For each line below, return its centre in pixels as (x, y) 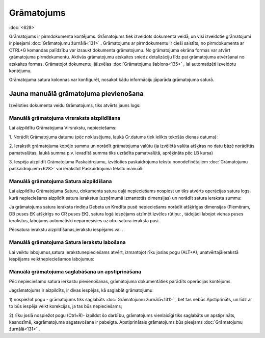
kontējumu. (20, 71)
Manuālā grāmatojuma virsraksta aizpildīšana (65, 118)
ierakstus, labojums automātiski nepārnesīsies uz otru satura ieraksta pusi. (84, 220)
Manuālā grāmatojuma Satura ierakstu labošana (67, 242)
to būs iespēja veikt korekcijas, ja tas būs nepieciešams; (66, 306)
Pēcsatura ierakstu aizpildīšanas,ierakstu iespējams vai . (66, 230)
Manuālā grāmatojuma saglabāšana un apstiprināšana (75, 271)
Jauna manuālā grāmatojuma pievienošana (76, 94)
